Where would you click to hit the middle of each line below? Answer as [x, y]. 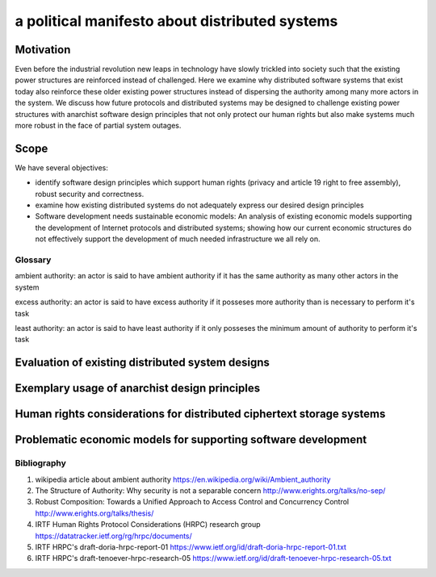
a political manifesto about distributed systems [176, 21]
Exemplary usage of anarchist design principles [138, 389]
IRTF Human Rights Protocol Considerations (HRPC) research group [148, 525]
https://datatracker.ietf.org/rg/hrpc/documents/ [114, 536]
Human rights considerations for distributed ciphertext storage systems [200, 414]
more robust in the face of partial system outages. [98, 126]
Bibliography [40, 463]
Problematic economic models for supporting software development [191, 440]
